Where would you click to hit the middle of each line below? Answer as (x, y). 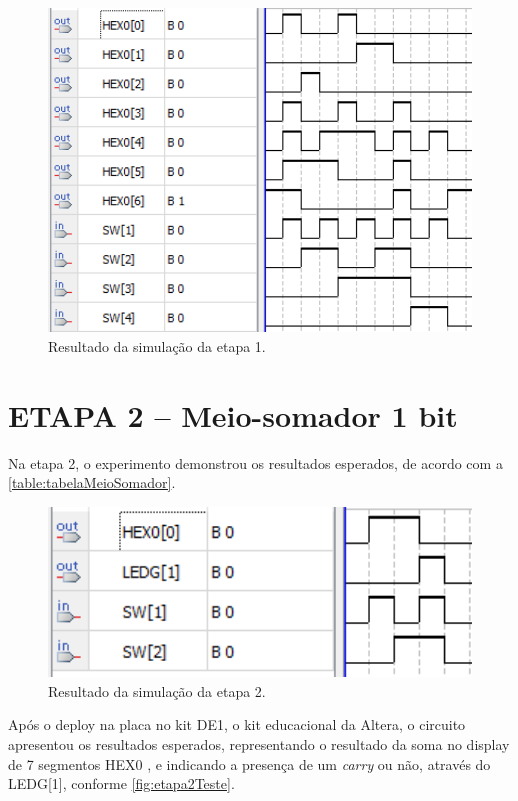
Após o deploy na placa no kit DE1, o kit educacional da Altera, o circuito (237, 724)
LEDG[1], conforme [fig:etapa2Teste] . (121, 783)
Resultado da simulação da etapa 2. (157, 690)
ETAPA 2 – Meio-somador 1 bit (233, 414)
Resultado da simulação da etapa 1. (157, 345)
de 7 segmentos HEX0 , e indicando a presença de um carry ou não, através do (249, 763)
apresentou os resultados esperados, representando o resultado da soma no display (259, 744)
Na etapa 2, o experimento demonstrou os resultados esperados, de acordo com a (255, 462)
